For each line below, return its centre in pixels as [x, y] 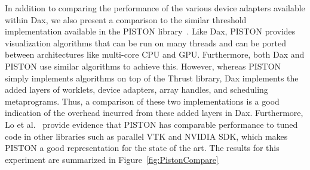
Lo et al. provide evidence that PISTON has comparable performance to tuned [151, 124]
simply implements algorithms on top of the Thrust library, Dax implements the [152, 78]
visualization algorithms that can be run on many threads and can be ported [145, 42]
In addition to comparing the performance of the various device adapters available [155, 8]
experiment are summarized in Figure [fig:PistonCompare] [112, 159]
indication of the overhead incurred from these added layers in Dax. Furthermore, [154, 113]
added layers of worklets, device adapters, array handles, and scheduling [136, 89]
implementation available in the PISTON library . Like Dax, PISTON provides [150, 31]
